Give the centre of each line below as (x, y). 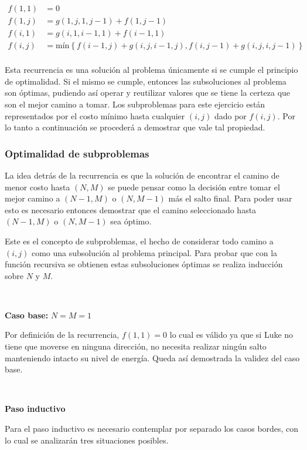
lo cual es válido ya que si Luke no (231, 335)
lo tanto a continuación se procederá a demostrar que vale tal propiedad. (135, 127)
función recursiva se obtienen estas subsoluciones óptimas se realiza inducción (144, 264)
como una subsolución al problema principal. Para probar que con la (154, 252)
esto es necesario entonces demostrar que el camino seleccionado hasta (131, 209)
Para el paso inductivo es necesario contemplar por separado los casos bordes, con (152, 429)
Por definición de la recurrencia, (62, 335)
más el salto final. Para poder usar (230, 198)
